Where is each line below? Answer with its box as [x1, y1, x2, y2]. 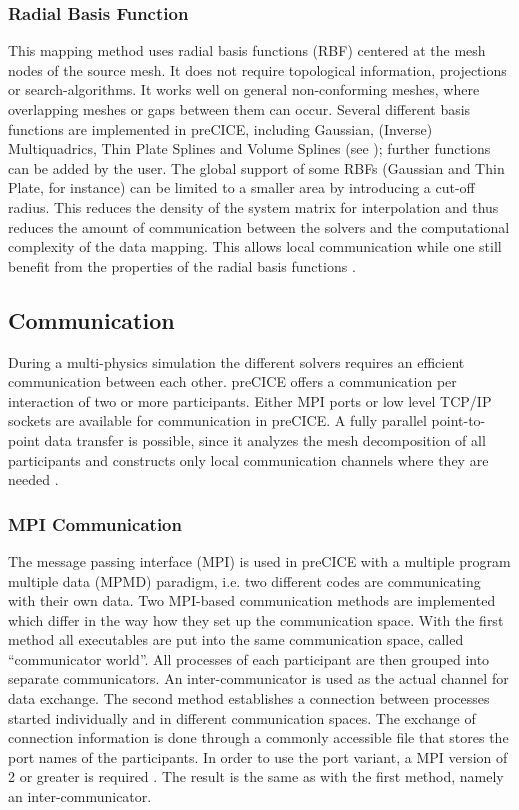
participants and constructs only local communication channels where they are [8, 449, 489, 470]
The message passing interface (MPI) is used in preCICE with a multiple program [8, 550, 511, 571]
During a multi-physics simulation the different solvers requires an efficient [8, 351, 465, 372]
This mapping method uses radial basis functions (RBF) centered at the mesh [8, 40, 486, 61]
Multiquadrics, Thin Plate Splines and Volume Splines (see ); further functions [8, 138, 491, 159]
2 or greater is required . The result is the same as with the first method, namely [8, 766, 504, 787]
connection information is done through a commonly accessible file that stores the [8, 727, 509, 748]
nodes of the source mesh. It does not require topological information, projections [8, 59, 507, 80]
